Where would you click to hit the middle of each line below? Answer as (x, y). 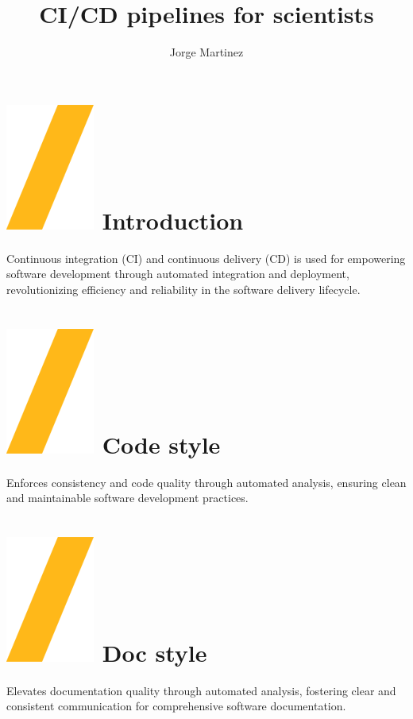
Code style (161, 444)
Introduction (173, 220)
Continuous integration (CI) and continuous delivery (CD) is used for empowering (206, 258)
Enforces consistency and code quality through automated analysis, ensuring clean (206, 482)
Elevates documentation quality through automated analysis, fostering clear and (201, 690)
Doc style (154, 652)
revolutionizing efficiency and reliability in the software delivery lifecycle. (183, 289)
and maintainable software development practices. (127, 498)
